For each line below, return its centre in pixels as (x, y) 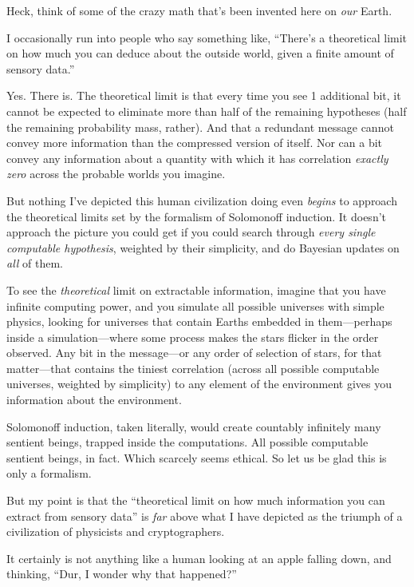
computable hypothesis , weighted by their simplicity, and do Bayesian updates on (203, 247)
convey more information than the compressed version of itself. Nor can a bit (195, 143)
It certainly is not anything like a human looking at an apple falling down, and (199, 558)
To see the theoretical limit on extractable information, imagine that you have (196, 290)
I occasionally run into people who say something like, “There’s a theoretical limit (207, 37)
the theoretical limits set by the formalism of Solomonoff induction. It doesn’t (196, 216)
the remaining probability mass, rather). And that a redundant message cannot (200, 127)
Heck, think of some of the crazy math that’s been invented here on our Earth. (199, 10)
